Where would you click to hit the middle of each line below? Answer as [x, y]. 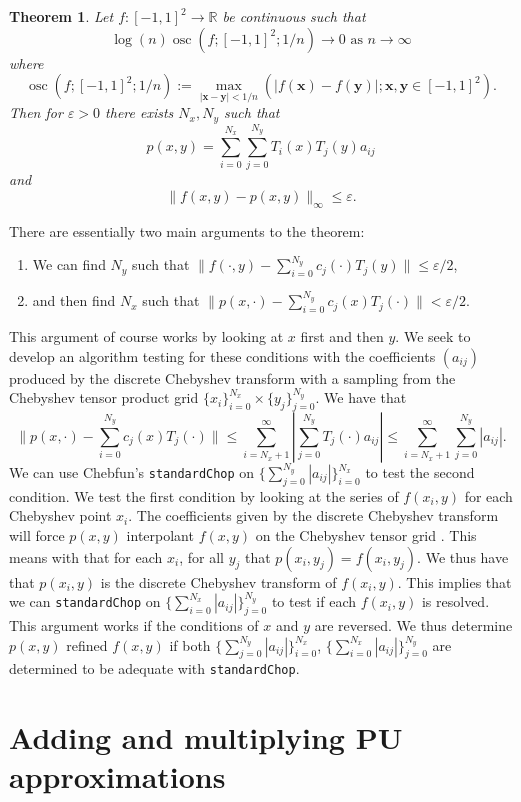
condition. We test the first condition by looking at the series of [204, 495]
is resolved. [455, 601]
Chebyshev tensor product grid [104, 397]
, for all [201, 556]
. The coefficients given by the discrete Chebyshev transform [313, 515]
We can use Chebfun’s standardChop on [132, 472]
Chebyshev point [60, 515]
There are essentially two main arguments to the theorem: [187, 230]
